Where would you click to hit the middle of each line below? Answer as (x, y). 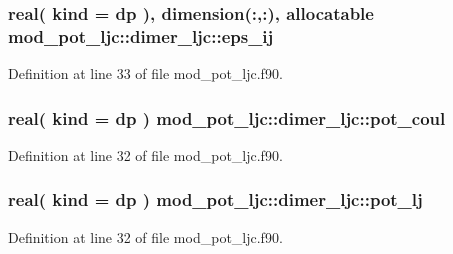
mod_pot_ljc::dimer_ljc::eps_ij (141, 35)
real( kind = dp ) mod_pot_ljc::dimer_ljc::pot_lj (215, 199)
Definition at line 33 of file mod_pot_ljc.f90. (145, 73)
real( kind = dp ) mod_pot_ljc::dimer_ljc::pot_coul (227, 117)
